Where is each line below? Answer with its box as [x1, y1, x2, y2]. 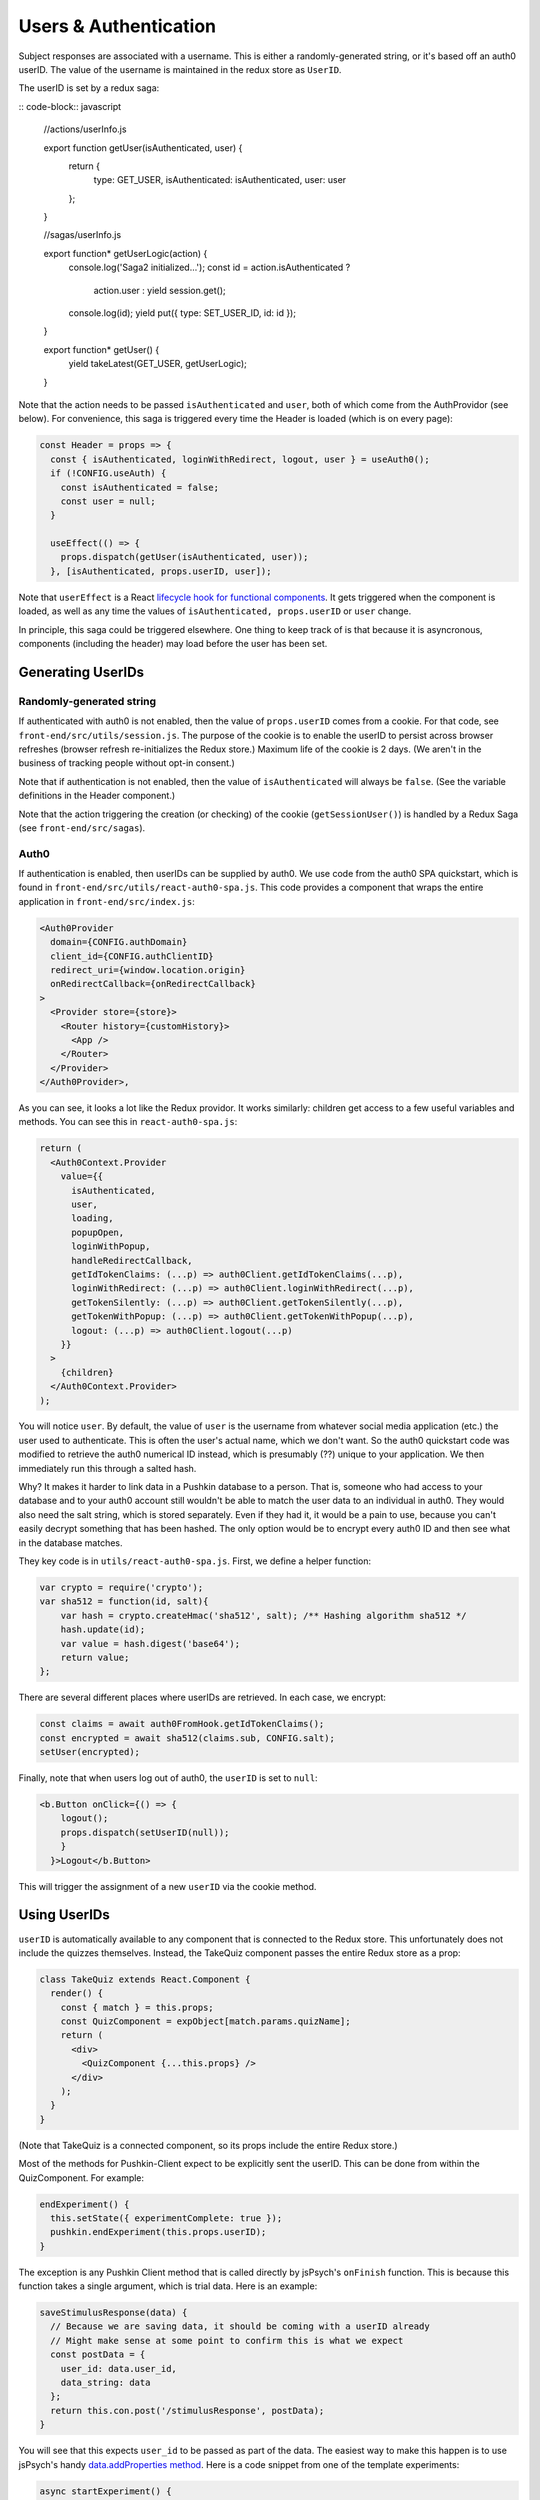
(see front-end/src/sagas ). [18, 821, 146, 834]
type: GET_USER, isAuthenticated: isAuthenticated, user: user [93, 174, 347, 186]
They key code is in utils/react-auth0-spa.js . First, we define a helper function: [18, 1555, 372, 1567]
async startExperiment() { [39, 2485, 172, 2497]
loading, [71, 1213, 114, 1224]
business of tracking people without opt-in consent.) [18, 757, 235, 769]
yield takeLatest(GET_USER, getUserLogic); [68, 358, 247, 370]
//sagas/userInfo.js [43, 229, 122, 241]
